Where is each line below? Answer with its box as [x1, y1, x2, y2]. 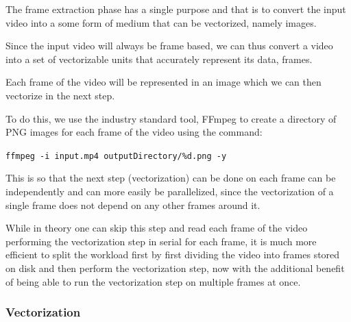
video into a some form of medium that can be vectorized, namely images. [5, 15, 317, 29]
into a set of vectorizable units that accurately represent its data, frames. [5, 51, 313, 66]
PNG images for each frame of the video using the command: [5, 125, 263, 139]
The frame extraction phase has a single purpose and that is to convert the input [5, 2, 346, 16]
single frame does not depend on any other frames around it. [5, 197, 261, 212]
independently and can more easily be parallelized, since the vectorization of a [5, 184, 334, 198]
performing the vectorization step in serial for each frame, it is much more [5, 234, 317, 248]
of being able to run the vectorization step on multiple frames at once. [5, 274, 301, 288]
